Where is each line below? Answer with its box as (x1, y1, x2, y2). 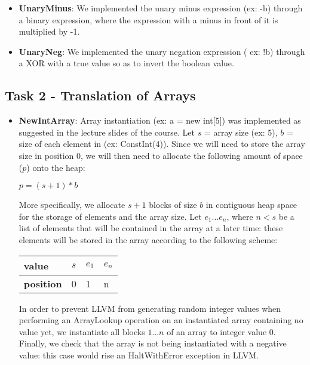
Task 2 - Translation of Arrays (5, 86, 196, 105)
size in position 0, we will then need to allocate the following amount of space (19, 149, 303, 161)
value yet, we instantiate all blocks (19, 325, 145, 338)
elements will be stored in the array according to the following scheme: (19, 233, 278, 246)
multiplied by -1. (19, 25, 80, 38)
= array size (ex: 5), (204, 125, 278, 138)
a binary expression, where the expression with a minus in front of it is (19, 13, 278, 26)
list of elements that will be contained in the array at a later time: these (19, 222, 283, 234)
